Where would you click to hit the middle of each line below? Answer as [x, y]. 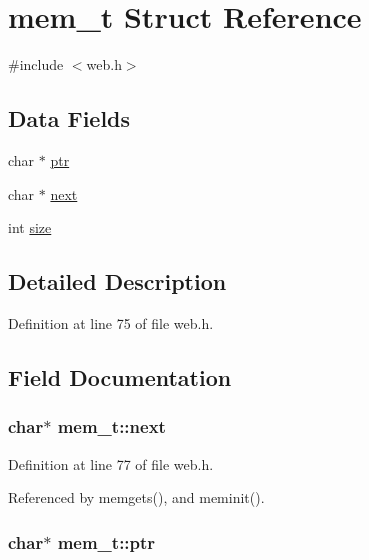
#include [36, 64]
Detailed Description [117, 281]
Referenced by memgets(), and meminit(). [136, 497]
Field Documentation [120, 376]
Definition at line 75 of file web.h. [111, 322]
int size [30, 227]
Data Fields [69, 118]
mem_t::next [111, 426]
